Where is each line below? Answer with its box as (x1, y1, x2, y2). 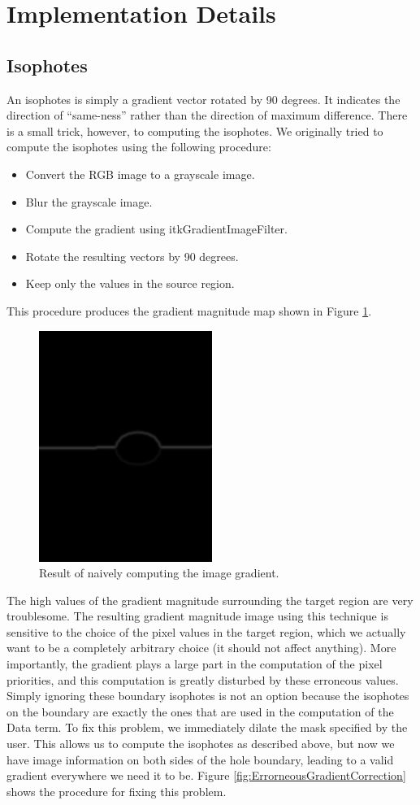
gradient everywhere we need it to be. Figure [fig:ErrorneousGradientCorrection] (6, 767, 406, 784)
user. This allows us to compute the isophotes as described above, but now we (6, 735, 395, 752)
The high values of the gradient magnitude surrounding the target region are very (6, 591, 414, 608)
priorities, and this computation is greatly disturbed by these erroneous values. (6, 671, 399, 688)
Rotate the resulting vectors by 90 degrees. (25, 247, 239, 264)
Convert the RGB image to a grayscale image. (25, 165, 255, 182)
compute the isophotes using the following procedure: (6, 138, 271, 155)
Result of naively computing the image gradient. (39, 564, 279, 581)
